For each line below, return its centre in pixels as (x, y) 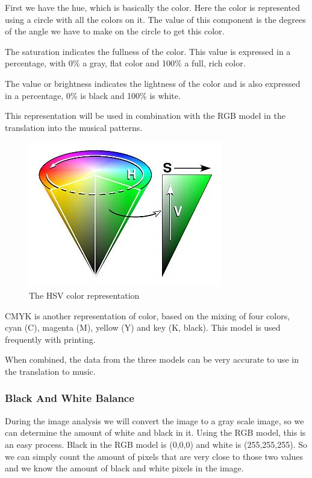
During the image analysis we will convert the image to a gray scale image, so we (154, 420)
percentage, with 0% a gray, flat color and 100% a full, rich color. (125, 63)
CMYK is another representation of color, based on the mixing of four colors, (148, 315)
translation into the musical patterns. (74, 127)
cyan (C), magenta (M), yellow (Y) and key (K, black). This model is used (143, 327)
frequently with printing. (50, 339)
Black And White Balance (70, 398)
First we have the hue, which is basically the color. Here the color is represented (152, 7)
